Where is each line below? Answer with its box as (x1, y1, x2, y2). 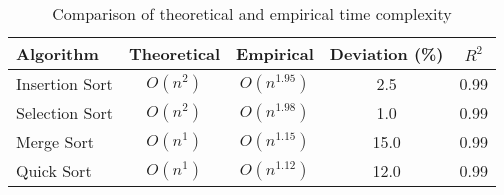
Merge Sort (16, 130, 94, 153)
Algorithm (16, 42, 99, 65)
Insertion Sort (16, 72, 113, 95)
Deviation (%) (329, 42, 444, 65)
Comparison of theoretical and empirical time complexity (52, 2, 452, 25)
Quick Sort (16, 159, 92, 182)
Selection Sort (16, 101, 113, 124)
